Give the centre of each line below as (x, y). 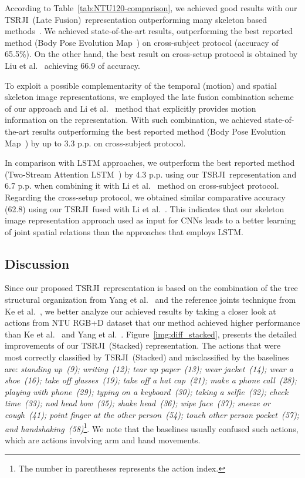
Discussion (37, 263)
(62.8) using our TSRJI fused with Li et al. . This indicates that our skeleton (145, 208)
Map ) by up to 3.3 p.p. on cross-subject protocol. (95, 143)
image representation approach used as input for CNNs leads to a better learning (150, 220)
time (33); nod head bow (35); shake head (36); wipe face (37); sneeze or (138, 403)
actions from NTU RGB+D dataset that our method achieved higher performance (152, 322)
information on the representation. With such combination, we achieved (133, 120)
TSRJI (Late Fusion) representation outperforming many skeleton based (136, 19)
